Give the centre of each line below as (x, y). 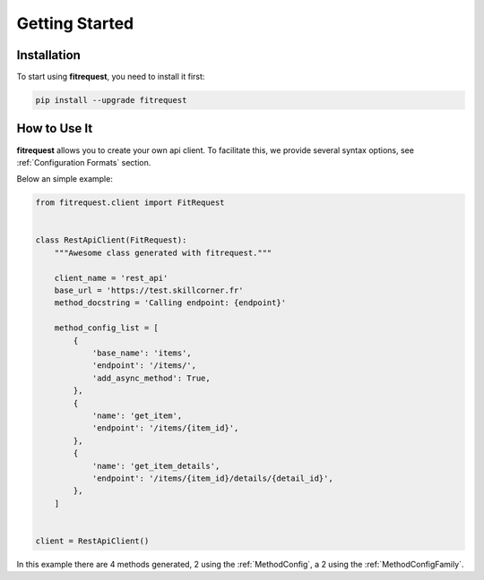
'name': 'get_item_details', (156, 466)
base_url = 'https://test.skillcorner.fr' (149, 290)
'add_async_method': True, (151, 378)
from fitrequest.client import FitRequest (130, 203)
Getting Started (75, 23)
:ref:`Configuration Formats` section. (84, 162)
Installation (48, 55)
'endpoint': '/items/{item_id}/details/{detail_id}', (212, 478)
